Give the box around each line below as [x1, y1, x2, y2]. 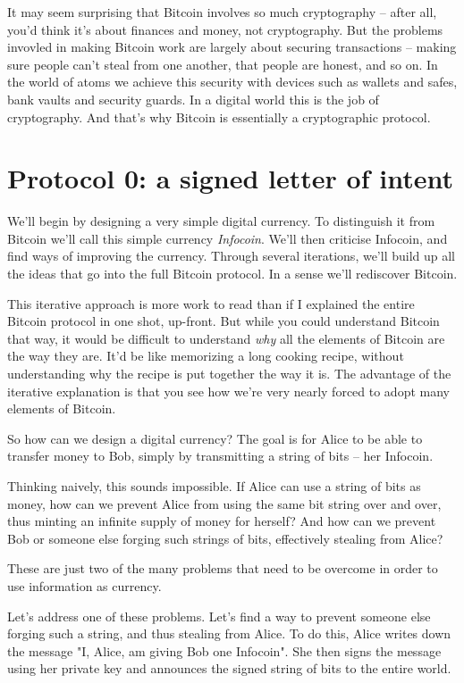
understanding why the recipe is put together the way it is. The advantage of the [7, 364, 451, 383]
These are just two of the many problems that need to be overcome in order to [7, 559, 438, 578]
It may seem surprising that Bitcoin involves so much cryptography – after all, [7, 3, 437, 21]
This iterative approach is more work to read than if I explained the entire [7, 294, 415, 312]
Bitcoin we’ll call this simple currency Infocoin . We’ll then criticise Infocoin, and [7, 229, 448, 247]
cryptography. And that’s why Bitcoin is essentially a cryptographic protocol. [7, 107, 431, 126]
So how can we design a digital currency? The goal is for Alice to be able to [7, 429, 423, 447]
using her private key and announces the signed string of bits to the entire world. [7, 659, 451, 678]
